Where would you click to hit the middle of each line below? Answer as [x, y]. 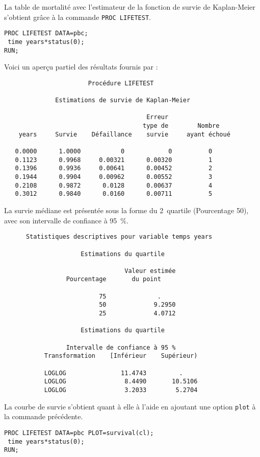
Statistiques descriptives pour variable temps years [119, 237]
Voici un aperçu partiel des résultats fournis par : [81, 67]
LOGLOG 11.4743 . [113, 373]
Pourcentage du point [113, 279]
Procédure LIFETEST [121, 83]
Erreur [158, 117]
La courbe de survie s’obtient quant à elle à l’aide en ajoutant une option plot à [130, 406]
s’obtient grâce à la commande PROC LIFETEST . [78, 17]
